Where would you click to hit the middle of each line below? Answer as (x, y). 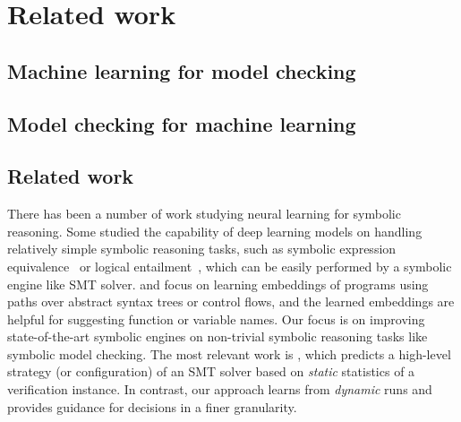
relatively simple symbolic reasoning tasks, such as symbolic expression (202, 249)
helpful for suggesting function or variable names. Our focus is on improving (216, 319)
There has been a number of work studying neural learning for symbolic (204, 214)
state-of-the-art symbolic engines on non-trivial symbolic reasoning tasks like (218, 336)
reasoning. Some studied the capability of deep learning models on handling (215, 231)
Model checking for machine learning (182, 123)
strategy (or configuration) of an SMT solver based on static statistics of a (211, 371)
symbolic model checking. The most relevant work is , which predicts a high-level (229, 353)
